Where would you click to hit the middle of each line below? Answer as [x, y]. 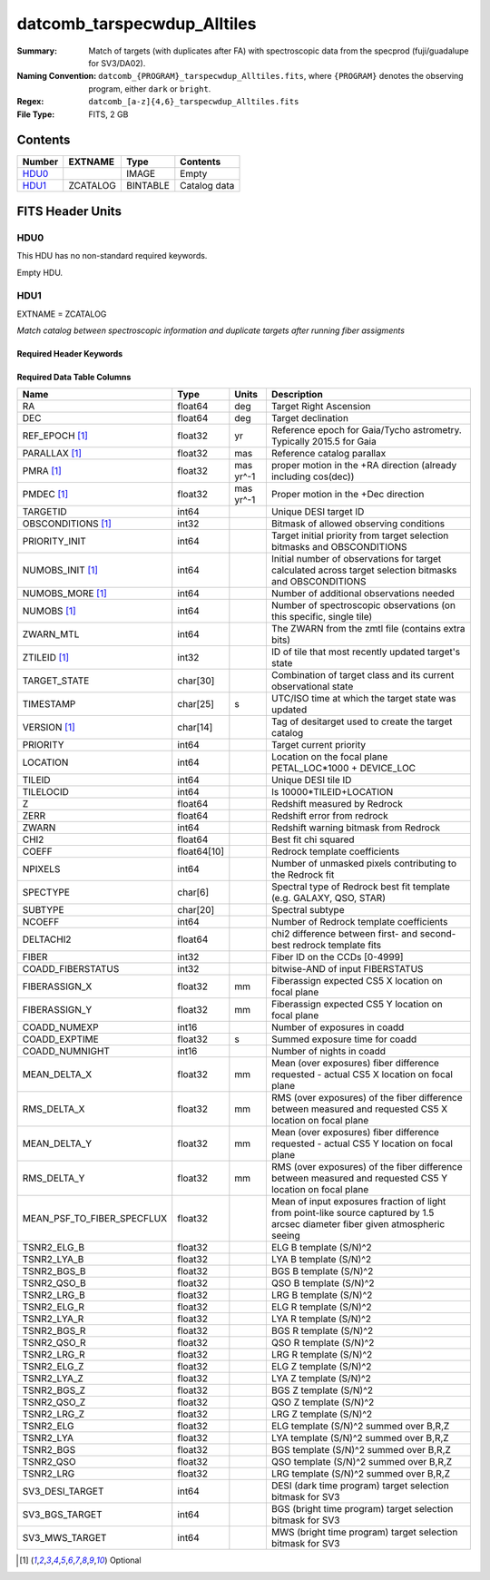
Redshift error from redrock [330, 816]
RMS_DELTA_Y [54, 1178]
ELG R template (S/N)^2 [321, 1307]
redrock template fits [337, 946]
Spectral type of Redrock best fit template [361, 887]
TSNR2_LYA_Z [53, 1379]
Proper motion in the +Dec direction [348, 495]
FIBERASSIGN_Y [57, 1010]
